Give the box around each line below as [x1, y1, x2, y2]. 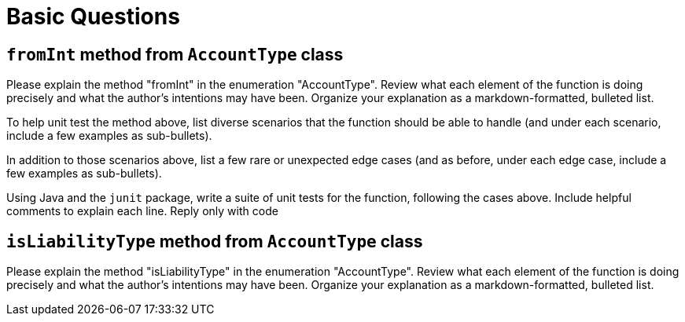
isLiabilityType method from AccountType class [6, 231, 423, 251]
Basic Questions [6, 3, 180, 30]
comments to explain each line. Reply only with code [6, 204, 278, 218]
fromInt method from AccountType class [6, 44, 344, 64]
